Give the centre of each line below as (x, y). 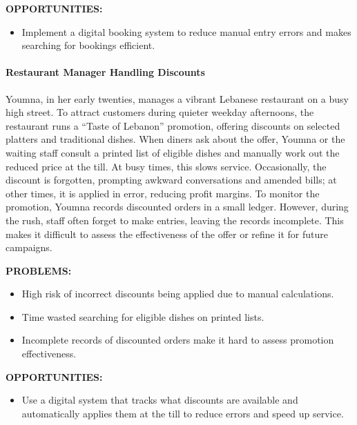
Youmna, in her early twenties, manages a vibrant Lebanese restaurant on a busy (177, 98)
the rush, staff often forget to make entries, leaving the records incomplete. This (175, 220)
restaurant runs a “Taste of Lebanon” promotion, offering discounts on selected (173, 125)
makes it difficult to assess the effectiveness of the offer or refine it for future (167, 234)
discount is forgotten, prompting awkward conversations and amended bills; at (171, 180)
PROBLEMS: (39, 270)
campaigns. (29, 247)
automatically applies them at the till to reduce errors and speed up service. (183, 413)
